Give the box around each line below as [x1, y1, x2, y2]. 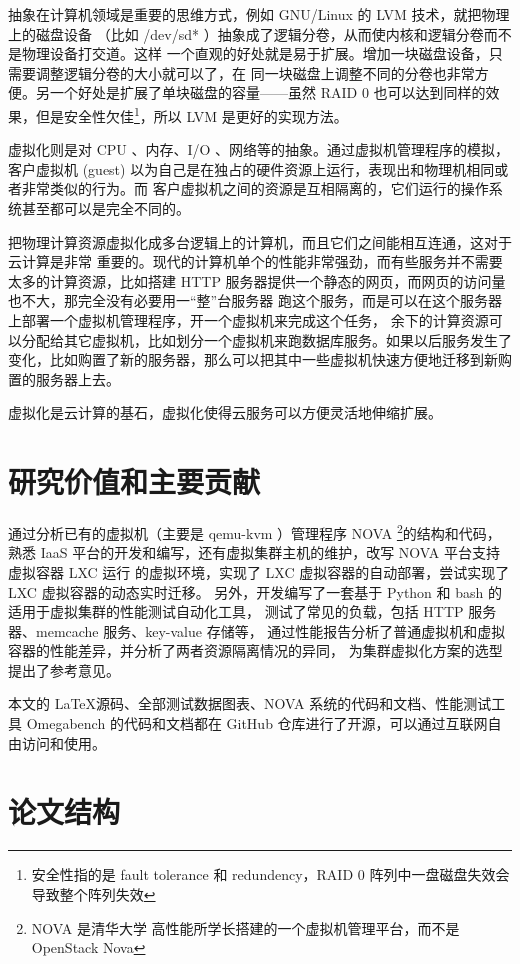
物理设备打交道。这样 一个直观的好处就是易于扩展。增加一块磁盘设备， [21, 43, 489, 64]
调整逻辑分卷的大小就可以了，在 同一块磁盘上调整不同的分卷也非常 [35, 62, 475, 83]
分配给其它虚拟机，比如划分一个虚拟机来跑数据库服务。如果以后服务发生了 [21, 329, 512, 350]
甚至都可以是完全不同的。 [21, 198, 190, 218]
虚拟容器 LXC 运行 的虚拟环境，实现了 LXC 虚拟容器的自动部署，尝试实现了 [8, 561, 510, 582]
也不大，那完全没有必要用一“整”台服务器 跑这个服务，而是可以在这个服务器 [8, 290, 502, 311]
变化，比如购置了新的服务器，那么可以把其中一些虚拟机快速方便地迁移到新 [8, 349, 498, 370]
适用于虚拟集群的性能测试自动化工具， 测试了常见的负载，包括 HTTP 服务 [8, 601, 497, 622]
